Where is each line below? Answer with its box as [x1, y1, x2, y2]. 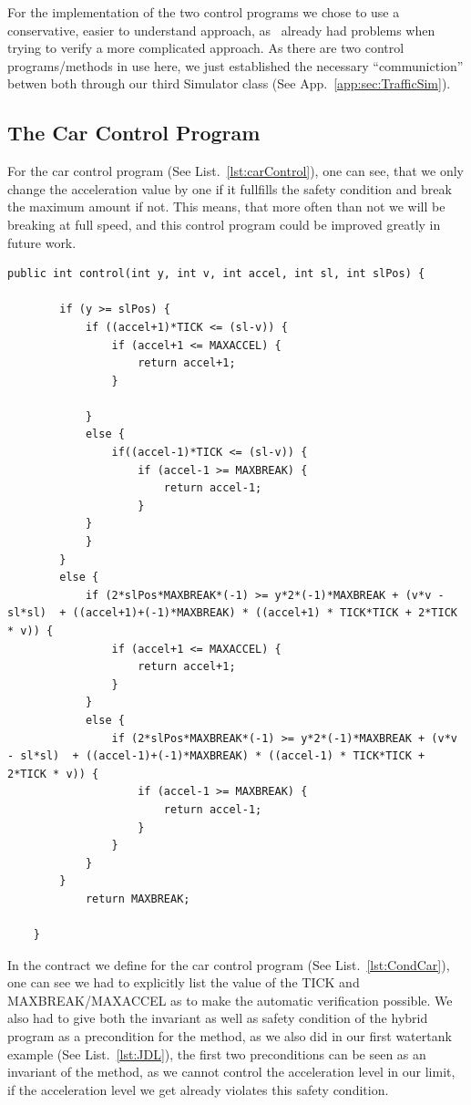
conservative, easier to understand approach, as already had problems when [7, 20, 435, 39]
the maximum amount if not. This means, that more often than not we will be [7, 197, 445, 216]
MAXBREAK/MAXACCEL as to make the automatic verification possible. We [7, 990, 453, 1009]
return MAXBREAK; [85, 892, 190, 905]
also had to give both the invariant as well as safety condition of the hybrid [7, 1008, 428, 1028]
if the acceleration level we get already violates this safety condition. [7, 1079, 389, 1099]
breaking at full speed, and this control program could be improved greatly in [7, 214, 441, 233]
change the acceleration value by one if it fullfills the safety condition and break [7, 179, 452, 198]
